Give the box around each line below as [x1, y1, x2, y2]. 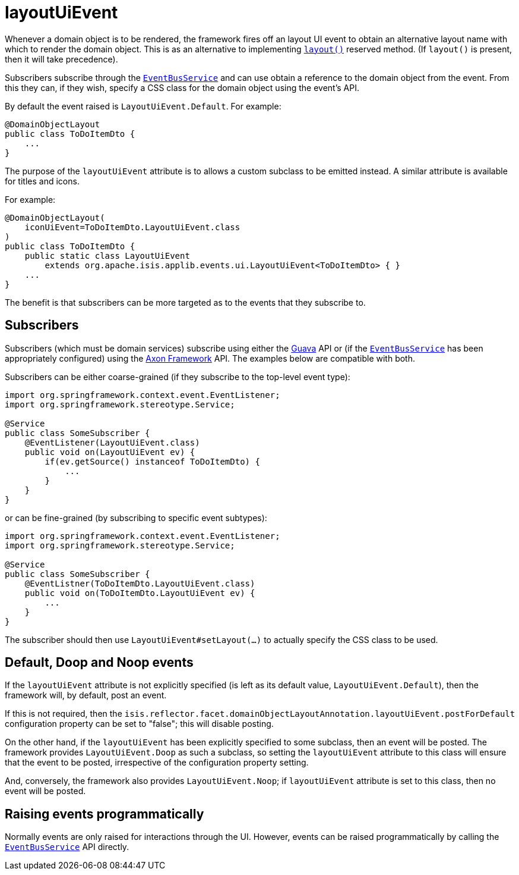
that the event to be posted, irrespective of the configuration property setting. [5, 757, 309, 768]
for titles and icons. [5, 175, 80, 186]
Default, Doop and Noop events [5, 655, 194, 670]
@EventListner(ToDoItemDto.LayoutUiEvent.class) [24, 578, 255, 588]
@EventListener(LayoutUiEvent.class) [24, 437, 200, 447]
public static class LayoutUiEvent [24, 250, 190, 261]
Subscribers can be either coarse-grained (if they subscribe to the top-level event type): [5, 371, 350, 382]
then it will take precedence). [5, 54, 118, 64]
